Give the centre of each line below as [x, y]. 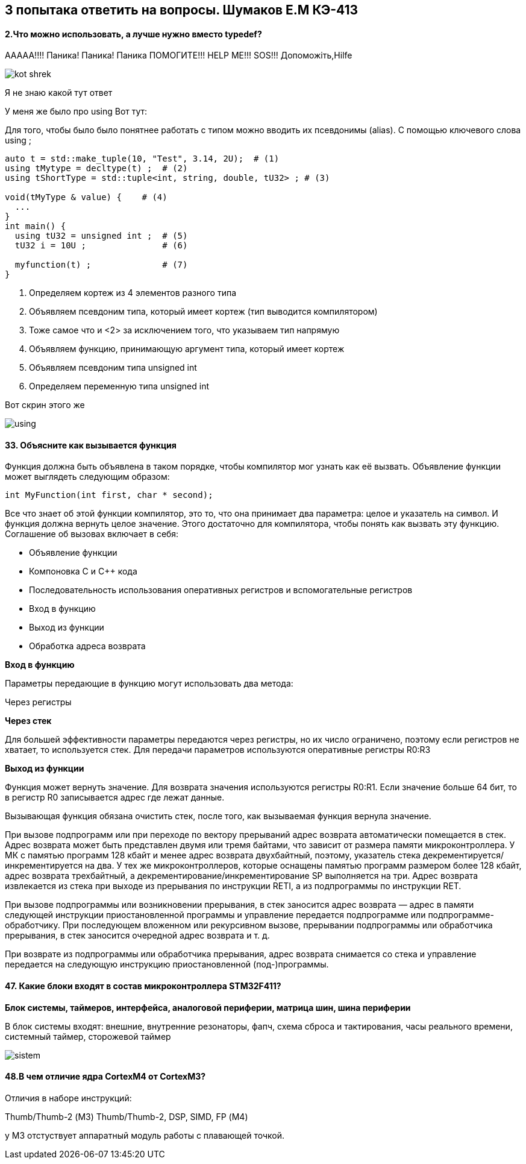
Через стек [28, 721]
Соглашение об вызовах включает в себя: [92, 534]
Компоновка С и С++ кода [83, 571]
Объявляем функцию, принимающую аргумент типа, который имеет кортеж [187, 349]
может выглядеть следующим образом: [87, 477]
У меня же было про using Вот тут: [76, 112]
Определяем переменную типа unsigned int [119, 386]
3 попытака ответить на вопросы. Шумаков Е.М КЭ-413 [182, 10]
